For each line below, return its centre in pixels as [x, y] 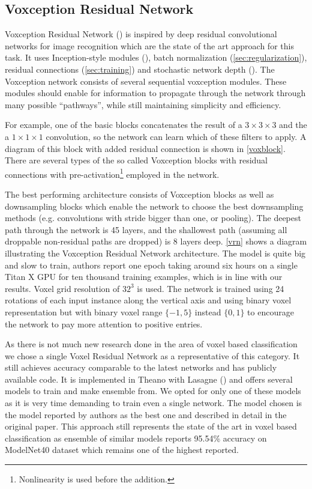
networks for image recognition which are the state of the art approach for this [149, 45]
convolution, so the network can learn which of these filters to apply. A [176, 136]
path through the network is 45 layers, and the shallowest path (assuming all [146, 229]
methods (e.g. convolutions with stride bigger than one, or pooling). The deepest [153, 218]
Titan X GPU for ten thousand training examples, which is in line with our [144, 277]
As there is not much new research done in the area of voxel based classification [151, 344]
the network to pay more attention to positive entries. [104, 323]
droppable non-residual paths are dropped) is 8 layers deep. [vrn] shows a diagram [156, 241]
